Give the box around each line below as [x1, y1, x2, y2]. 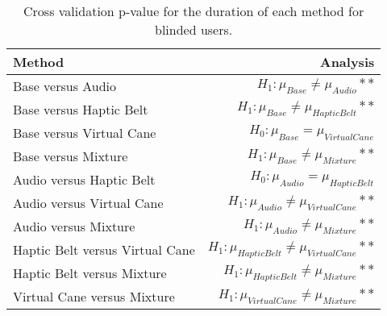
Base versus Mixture [13, 147, 128, 165]
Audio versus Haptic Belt [13, 170, 156, 189]
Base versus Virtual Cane [13, 123, 156, 142]
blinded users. [155, 20, 233, 39]
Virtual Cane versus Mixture [13, 287, 175, 306]
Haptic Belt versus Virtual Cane [13, 240, 195, 259]
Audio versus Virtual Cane [13, 193, 164, 212]
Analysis [319, 52, 375, 71]
